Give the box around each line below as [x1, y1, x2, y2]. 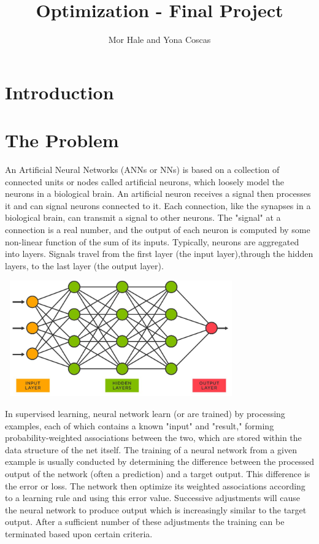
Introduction [5, 79, 114, 104]
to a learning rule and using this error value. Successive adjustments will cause [5, 491, 300, 504]
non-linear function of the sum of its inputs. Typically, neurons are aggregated [5, 235, 299, 248]
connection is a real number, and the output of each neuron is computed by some [5, 223, 310, 236]
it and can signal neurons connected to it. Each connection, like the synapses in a [5, 199, 311, 212]
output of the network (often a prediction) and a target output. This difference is [5, 467, 310, 480]
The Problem [5, 128, 119, 153]
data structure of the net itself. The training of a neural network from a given [5, 443, 298, 456]
